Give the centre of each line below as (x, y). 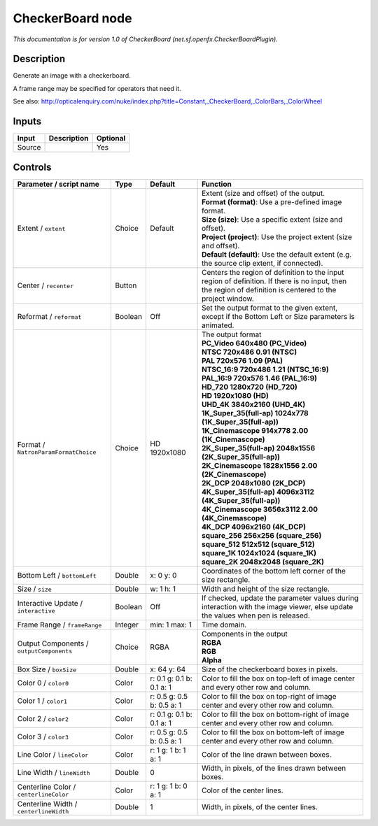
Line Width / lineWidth (54, 772)
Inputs (27, 121)
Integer (127, 625)
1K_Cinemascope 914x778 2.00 (255, 430)
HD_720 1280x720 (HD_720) (250, 387)
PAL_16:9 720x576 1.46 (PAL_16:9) (260, 378)
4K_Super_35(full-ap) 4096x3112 (258, 492)
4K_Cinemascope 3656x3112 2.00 (260, 509)
